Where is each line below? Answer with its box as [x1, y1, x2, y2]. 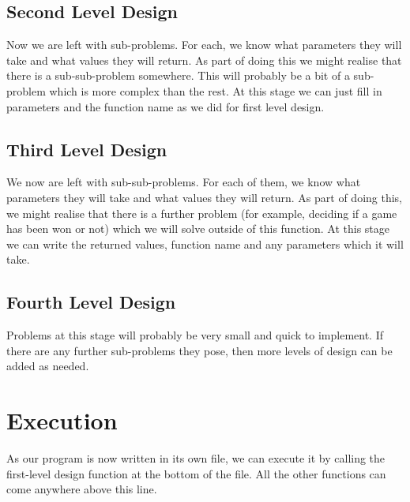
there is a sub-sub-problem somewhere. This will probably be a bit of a [6, 67, 350, 84]
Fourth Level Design [6, 290, 176, 314]
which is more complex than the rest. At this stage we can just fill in [49, 82, 382, 99]
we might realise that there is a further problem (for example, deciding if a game [6, 204, 397, 221]
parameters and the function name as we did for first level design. [6, 98, 325, 114]
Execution [6, 404, 118, 436]
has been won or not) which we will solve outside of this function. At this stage [6, 220, 390, 237]
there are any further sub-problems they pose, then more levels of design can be [6, 342, 393, 358]
